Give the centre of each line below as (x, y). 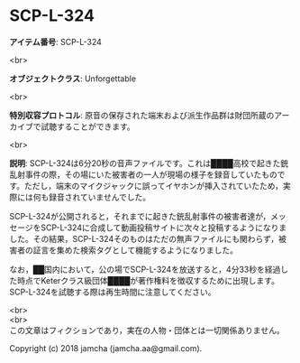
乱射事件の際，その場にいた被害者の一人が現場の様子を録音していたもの (143, 174)
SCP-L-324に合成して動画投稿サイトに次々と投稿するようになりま (164, 228)
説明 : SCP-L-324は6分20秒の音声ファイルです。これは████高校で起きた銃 (149, 163)
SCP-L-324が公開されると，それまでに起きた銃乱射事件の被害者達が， (140, 216)
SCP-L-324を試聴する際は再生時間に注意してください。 (113, 292)
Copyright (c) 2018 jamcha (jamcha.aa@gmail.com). (106, 348)
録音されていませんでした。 (100, 197)
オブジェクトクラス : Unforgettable (73, 79)
